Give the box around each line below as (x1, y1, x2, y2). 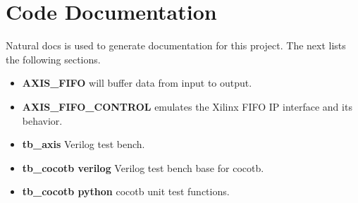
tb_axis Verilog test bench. (22, 137, 145, 152)
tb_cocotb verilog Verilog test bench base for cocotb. (22, 160, 264, 175)
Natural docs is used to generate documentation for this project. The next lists (6, 38, 346, 53)
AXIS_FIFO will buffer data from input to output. (22, 75, 252, 90)
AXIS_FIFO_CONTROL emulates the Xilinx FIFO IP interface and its (22, 99, 352, 113)
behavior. (22, 113, 63, 128)
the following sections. (6, 51, 101, 66)
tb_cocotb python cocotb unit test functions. (22, 184, 230, 199)
